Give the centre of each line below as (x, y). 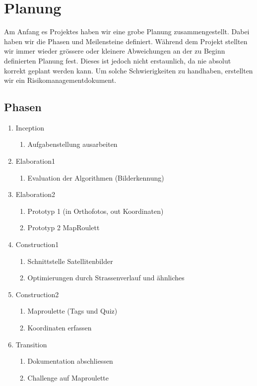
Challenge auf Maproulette (68, 377)
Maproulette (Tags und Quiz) (72, 311)
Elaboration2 (35, 194)
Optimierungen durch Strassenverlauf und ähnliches (106, 278)
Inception (30, 127)
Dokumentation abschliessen (70, 361)
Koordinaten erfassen (60, 328)
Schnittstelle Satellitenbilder (70, 261)
